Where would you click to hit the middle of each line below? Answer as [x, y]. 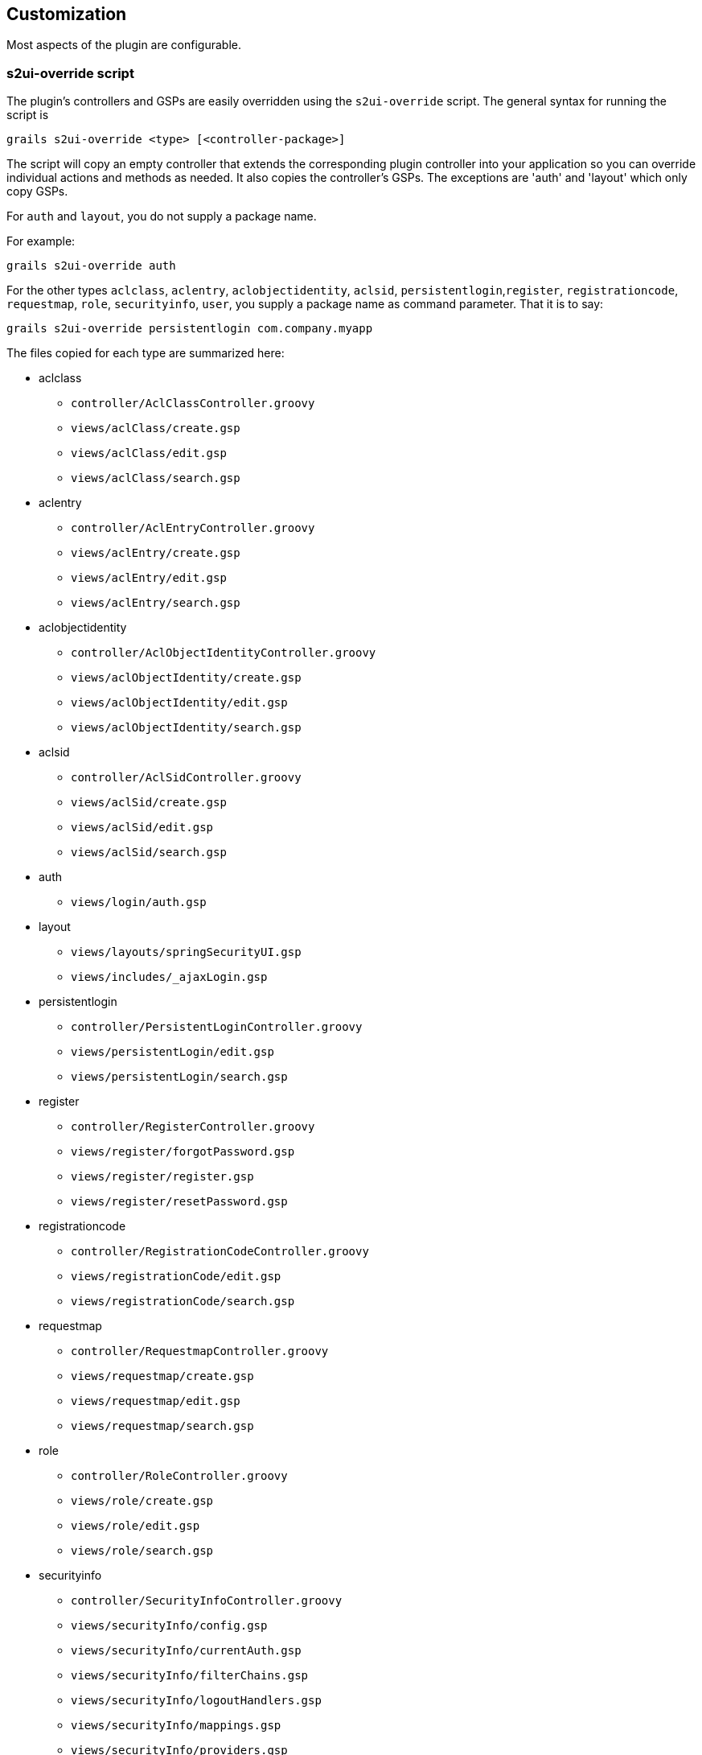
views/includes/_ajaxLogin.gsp [169, 977]
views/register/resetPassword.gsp [179, 1202]
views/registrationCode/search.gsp [183, 1302]
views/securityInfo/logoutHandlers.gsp [196, 1701]
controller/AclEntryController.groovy [193, 528]
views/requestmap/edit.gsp [156, 1401]
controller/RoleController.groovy [179, 1476]
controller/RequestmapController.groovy [200, 1351]
